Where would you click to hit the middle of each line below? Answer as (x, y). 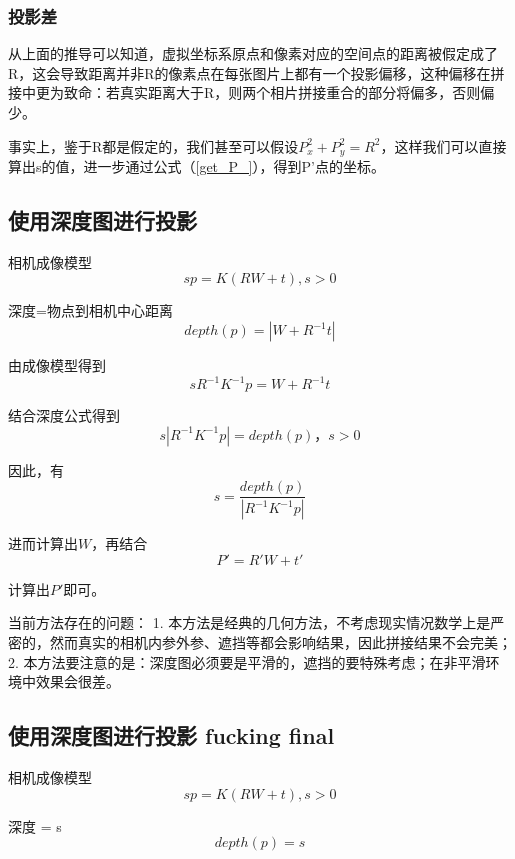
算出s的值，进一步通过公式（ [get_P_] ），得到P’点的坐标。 (196, 166)
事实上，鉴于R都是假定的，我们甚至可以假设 (153, 145)
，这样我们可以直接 (443, 145)
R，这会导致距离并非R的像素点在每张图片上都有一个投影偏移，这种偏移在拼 (256, 72)
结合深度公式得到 (64, 415)
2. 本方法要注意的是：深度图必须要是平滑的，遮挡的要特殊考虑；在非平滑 (247, 661)
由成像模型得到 (57, 365)
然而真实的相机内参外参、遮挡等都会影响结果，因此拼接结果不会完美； (280, 642)
